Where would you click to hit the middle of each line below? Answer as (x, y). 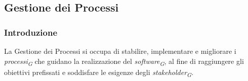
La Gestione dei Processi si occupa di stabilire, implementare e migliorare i (120, 51)
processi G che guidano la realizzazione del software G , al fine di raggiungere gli (124, 61)
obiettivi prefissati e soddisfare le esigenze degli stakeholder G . (99, 72)
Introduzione (31, 32)
